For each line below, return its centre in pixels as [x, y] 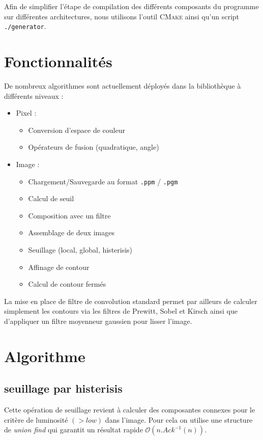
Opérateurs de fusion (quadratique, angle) [94, 147]
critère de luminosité [36, 419]
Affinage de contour [59, 267]
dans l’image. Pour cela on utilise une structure [179, 419]
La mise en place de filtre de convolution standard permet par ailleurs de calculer [131, 301]
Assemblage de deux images [71, 232]
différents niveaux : [34, 95]
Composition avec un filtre [69, 215]
